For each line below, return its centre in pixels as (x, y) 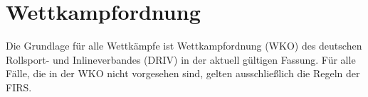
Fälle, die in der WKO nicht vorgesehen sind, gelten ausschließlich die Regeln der (183, 73)
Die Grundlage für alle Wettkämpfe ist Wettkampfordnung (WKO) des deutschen (184, 46)
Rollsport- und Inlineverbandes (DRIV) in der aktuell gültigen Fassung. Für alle (181, 59)
